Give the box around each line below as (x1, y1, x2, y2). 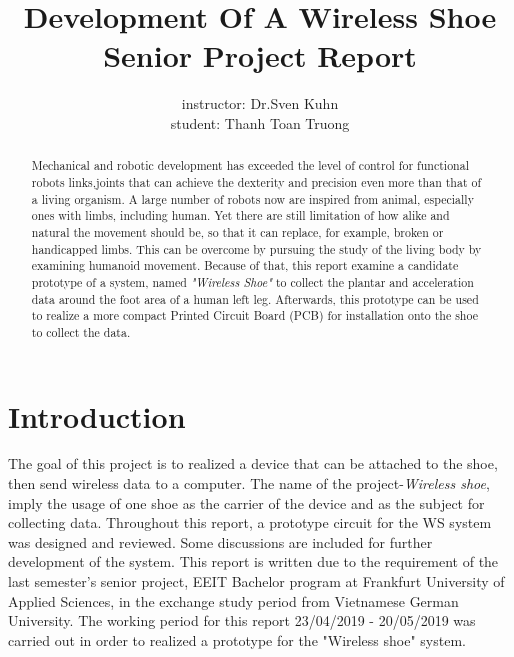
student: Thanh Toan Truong (170, 112, 350, 133)
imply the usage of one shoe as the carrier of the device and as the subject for (8, 492, 485, 513)
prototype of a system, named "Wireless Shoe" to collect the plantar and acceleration (31, 273, 474, 290)
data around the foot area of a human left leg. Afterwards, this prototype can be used (31, 290, 479, 307)
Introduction (8, 395, 186, 436)
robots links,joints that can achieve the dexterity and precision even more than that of (31, 173, 482, 190)
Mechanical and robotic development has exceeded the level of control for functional (31, 157, 469, 174)
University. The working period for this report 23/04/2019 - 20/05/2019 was (8, 610, 476, 631)
